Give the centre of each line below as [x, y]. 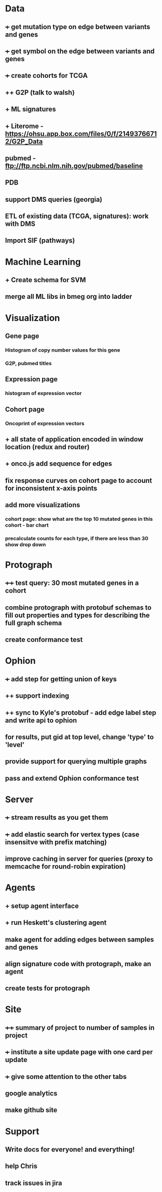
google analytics [31, 1094]
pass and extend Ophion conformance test [72, 778]
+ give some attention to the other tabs [66, 1076]
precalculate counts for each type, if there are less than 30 [77, 538]
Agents [20, 888]
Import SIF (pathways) [40, 240]
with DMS [20, 224]
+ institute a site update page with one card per [79, 1052]
